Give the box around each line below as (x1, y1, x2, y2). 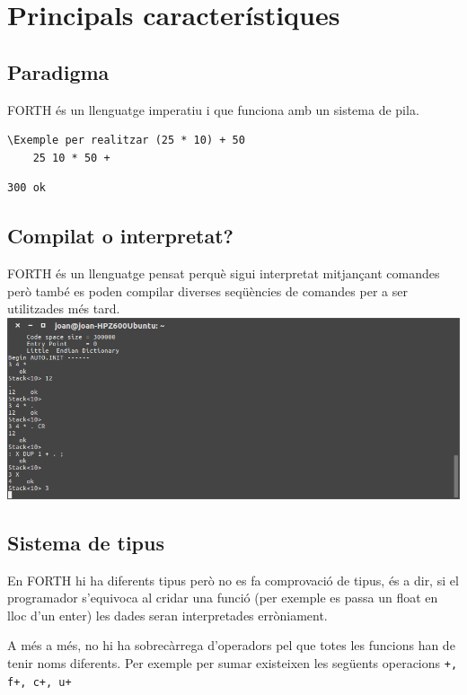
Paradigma (7, 57, 110, 85)
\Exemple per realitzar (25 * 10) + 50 (7, 134, 245, 147)
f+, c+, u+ (7, 675, 72, 689)
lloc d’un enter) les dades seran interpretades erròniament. (7, 605, 328, 624)
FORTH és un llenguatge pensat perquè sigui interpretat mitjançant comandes (7, 264, 440, 283)
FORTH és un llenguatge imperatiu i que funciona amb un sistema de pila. (7, 100, 419, 119)
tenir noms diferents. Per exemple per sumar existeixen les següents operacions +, (7, 654, 458, 673)
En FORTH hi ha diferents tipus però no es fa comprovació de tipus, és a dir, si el (7, 570, 459, 589)
